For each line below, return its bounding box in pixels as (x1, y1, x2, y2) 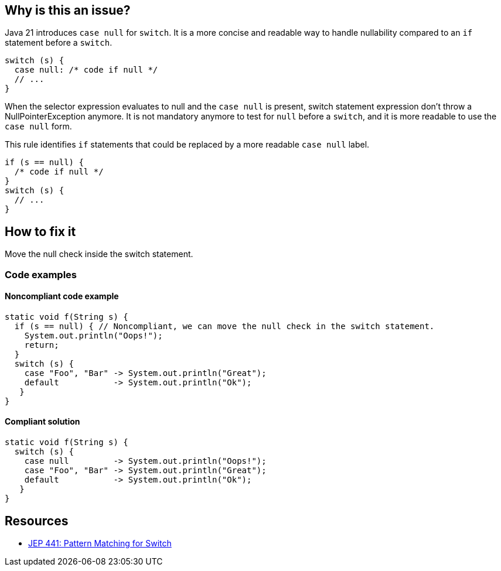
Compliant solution (5, 416, 80, 427)
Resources (5, 513, 69, 528)
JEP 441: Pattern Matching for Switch (28, 538, 172, 548)
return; (24, 340, 59, 350)
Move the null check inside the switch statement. (5, 249, 193, 259)
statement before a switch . (5, 37, 113, 48)
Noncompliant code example (5, 291, 119, 302)
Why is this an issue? (5, 3, 131, 18)
